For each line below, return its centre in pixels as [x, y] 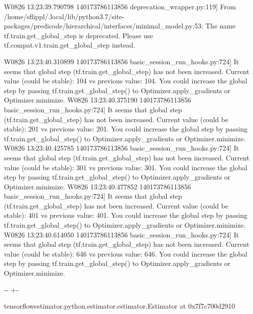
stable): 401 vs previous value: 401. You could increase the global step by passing [126, 215]
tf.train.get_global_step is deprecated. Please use [79, 35]
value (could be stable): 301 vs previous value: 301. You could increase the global [126, 167]
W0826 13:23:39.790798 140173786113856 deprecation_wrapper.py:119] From [120, 6]
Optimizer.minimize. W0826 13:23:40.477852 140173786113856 [98, 186]
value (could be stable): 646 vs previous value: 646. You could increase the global [126, 253]
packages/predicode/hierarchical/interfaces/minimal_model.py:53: [104, 26]
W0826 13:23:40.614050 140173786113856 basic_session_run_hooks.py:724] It [122, 234]
